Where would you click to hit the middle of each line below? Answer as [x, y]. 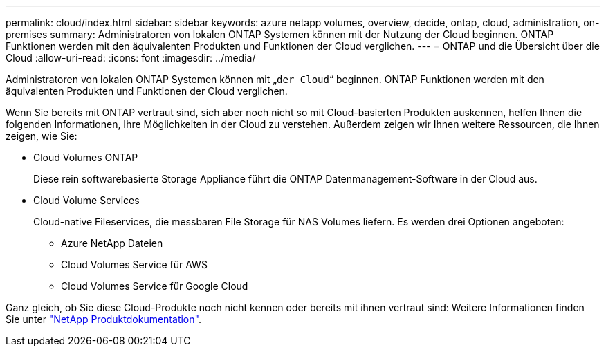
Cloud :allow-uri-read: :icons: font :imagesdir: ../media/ [131, 58]
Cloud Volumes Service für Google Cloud [155, 286]
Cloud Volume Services [86, 200]
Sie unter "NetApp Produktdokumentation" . [103, 319]
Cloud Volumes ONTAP [86, 157]
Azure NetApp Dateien [112, 243]
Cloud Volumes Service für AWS [134, 265]
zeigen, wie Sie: [42, 136]
